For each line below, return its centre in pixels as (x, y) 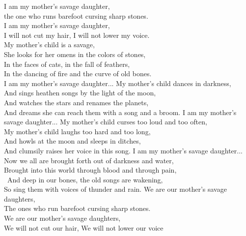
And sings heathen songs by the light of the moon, (80, 93)
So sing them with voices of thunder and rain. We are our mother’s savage (115, 189)
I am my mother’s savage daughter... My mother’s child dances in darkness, (118, 83)
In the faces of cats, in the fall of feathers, (67, 64)
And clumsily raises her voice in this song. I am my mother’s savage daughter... (123, 150)
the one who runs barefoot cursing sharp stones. (76, 15)
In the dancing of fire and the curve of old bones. (78, 74)
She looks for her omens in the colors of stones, (75, 54)
